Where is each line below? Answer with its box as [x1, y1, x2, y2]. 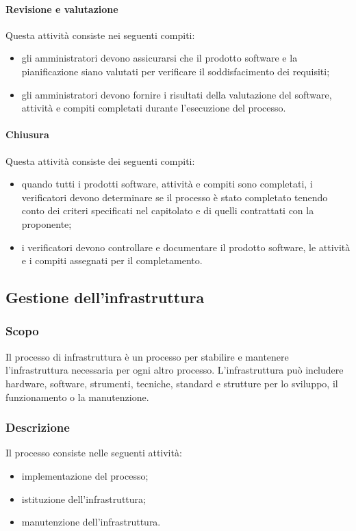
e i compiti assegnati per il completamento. [21, 253, 203, 268]
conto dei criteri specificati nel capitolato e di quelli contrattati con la [21, 203, 314, 218]
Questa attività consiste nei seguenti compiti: [5, 27, 195, 42]
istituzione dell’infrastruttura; [21, 491, 146, 506]
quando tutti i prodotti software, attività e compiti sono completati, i [21, 177, 313, 191]
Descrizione [5, 419, 70, 436]
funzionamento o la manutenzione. [5, 389, 149, 404]
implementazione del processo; [21, 468, 149, 482]
